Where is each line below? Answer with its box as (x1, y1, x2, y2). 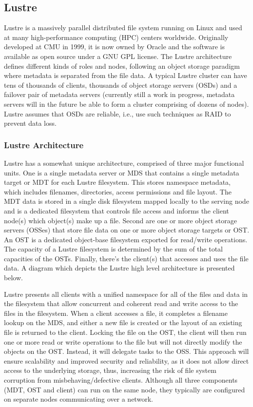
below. (4, 272, 23, 283)
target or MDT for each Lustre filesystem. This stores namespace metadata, (4, 177, 231, 187)
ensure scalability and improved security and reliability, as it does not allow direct (4, 355, 249, 366)
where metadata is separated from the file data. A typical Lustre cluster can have (4, 70, 247, 80)
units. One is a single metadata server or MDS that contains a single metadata (4, 167, 239, 177)
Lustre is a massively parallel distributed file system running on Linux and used (4, 22, 242, 33)
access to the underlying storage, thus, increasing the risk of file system (4, 365, 216, 375)
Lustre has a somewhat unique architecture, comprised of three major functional (4, 157, 244, 168)
